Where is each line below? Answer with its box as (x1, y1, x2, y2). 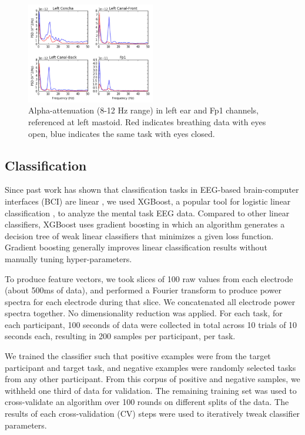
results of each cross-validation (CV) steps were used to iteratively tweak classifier (5, 407, 300, 420)
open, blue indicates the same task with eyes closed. (28, 127, 215, 139)
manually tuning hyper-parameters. (5, 252, 132, 265)
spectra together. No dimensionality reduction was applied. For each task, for (5, 307, 283, 319)
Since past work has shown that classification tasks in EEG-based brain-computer (5, 183, 299, 196)
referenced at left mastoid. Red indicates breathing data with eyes (28, 115, 266, 128)
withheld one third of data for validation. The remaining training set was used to (5, 384, 297, 396)
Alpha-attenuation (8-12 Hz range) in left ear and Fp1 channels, (28, 104, 259, 116)
